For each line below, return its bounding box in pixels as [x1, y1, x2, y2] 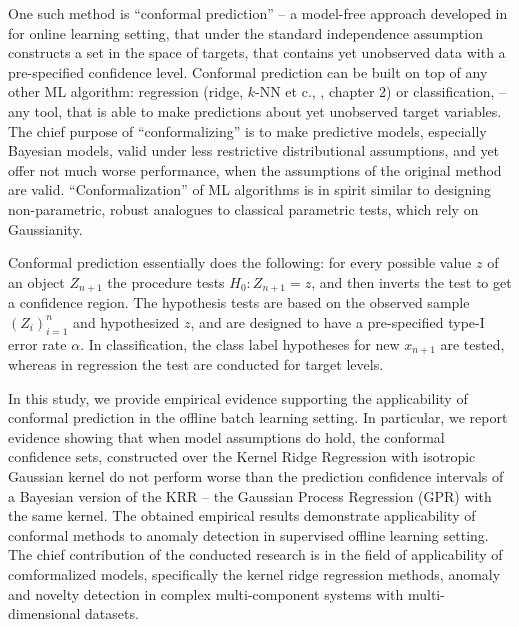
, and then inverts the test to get [311, 271, 512, 292]
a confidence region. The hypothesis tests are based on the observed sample [8, 292, 470, 313]
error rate [8, 333, 67, 354]
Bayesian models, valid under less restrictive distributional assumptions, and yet [8, 140, 500, 161]
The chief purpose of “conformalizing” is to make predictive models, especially [8, 120, 487, 141]
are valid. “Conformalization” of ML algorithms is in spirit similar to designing [8, 179, 492, 200]
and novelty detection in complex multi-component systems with [8, 583, 404, 604]
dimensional [8, 603, 81, 624]
